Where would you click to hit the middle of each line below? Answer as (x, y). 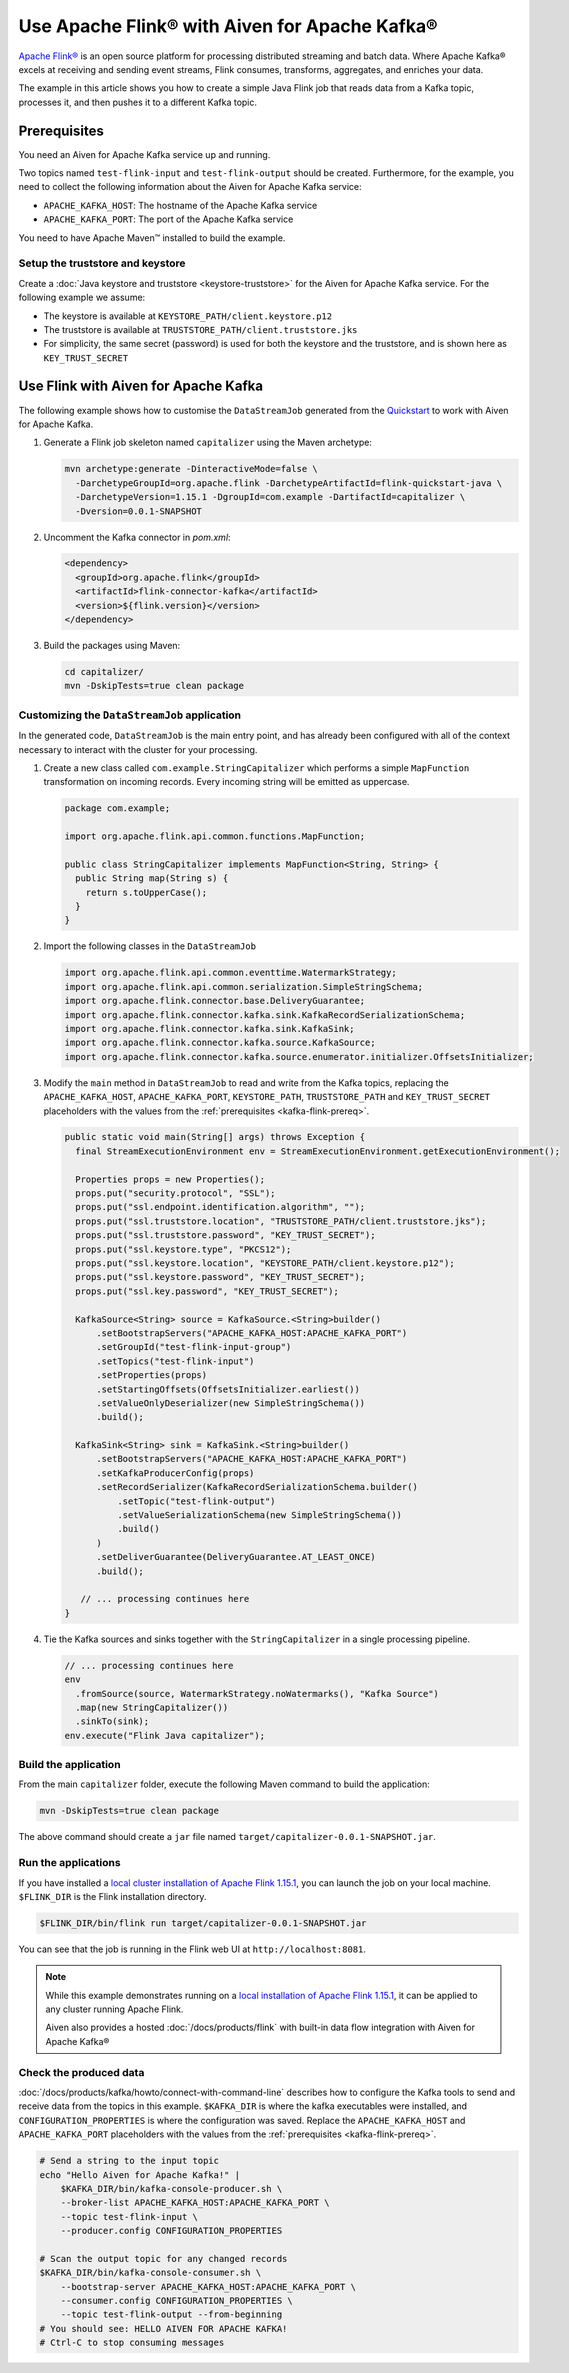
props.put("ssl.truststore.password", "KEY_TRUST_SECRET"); (225, 1235)
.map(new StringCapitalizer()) (152, 1707)
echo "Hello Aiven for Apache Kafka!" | (139, 2174)
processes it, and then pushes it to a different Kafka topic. (138, 102)
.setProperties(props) (152, 1375)
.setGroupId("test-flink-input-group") (194, 1347)
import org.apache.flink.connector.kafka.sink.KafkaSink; (209, 1028)
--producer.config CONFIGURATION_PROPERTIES (171, 2231)
